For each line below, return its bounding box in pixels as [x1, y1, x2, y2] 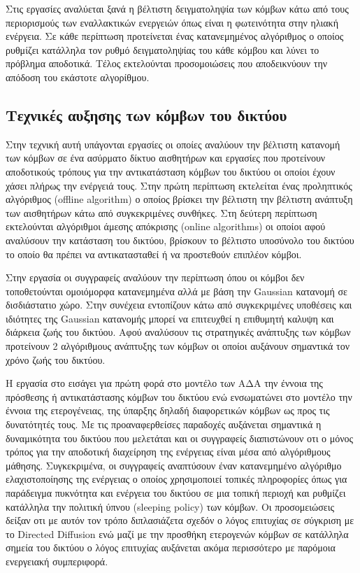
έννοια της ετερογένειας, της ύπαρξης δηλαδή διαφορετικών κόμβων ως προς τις [6, 403, 330, 418]
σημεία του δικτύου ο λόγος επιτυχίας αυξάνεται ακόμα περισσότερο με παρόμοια [6, 540, 336, 555]
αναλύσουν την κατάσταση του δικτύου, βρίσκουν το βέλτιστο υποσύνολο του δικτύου [6, 232, 354, 247]
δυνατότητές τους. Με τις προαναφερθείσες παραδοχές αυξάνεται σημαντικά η [6, 417, 322, 432]
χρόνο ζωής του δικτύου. [6, 352, 106, 367]
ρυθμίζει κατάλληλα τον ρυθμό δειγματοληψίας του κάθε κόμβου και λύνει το [6, 42, 319, 57]
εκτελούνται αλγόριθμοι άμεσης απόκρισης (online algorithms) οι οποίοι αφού [6, 219, 326, 234]
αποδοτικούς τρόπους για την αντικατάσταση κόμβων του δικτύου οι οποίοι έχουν [6, 164, 336, 178]
